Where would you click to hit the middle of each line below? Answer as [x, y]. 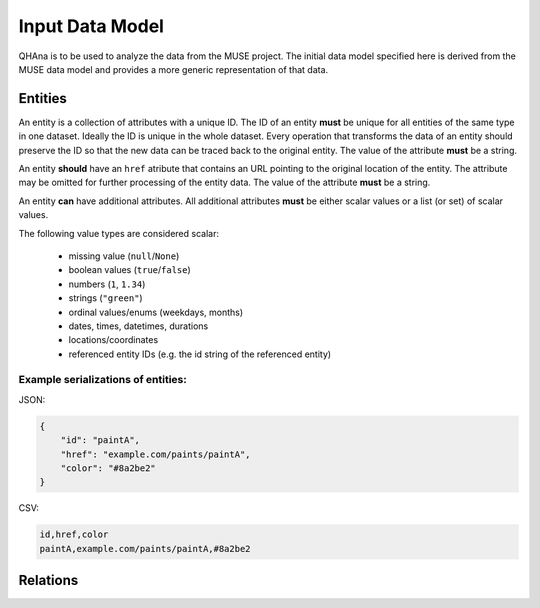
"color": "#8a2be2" [108, 468]
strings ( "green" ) [106, 298]
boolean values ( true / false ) [130, 270]
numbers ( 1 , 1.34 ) [107, 284]
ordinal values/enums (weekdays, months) [156, 312]
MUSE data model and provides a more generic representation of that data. [173, 69]
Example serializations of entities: [102, 380]
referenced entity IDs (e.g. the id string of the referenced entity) [200, 354]
